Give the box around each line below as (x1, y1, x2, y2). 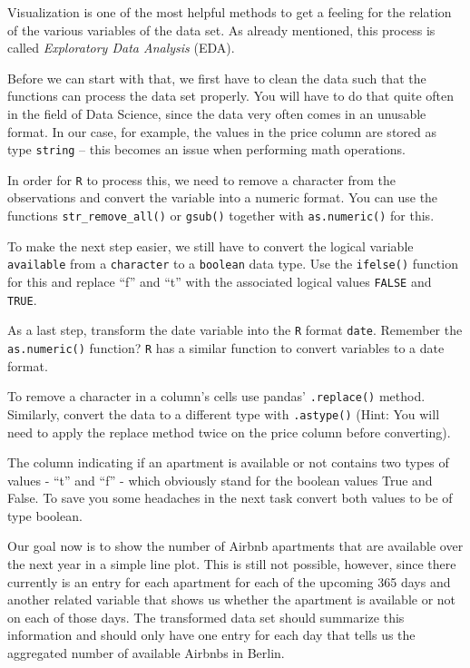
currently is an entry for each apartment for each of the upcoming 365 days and (7, 572, 451, 591)
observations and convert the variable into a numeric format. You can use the (7, 188, 438, 207)
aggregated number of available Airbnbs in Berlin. (7, 643, 285, 663)
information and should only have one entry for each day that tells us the (7, 625, 416, 644)
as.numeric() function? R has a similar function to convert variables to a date (7, 338, 445, 357)
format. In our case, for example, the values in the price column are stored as (7, 122, 437, 141)
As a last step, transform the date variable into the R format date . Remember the (7, 320, 463, 339)
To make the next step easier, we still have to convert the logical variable (7, 236, 414, 255)
